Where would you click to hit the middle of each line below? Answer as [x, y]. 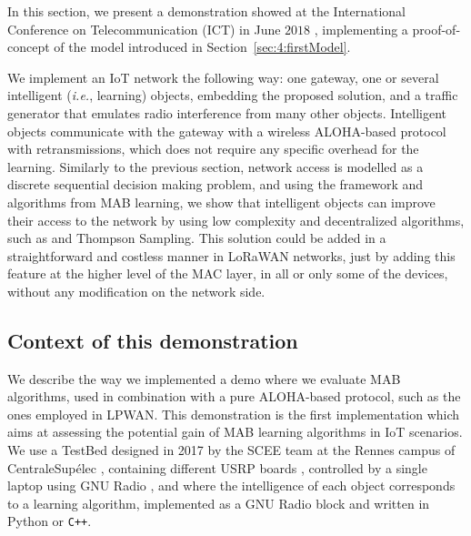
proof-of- [436, 29]
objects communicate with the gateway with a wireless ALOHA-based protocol [227, 131]
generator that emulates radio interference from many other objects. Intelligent [227, 112]
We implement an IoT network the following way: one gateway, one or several [223, 77]
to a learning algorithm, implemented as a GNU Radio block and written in [219, 503]
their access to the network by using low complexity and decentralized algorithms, [236, 220]
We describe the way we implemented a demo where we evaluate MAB [204, 378]
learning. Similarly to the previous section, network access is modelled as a [215, 166]
